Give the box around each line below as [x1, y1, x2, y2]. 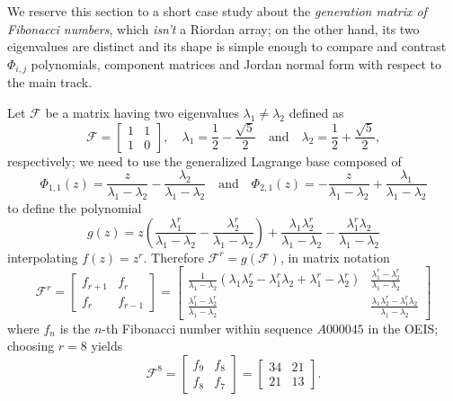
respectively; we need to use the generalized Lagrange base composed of [7, 151, 402, 170]
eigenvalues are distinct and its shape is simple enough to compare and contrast [7, 37, 447, 56]
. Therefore [143, 247, 204, 266]
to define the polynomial [7, 199, 142, 218]
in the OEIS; [368, 318, 439, 337]
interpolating [7, 247, 78, 266]
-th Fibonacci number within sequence [102, 318, 313, 337]
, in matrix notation [280, 247, 390, 266]
